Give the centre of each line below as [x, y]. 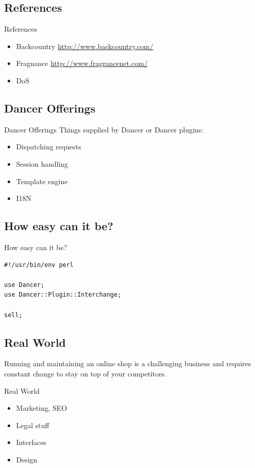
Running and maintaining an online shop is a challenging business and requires [128, 363]
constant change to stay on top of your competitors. [85, 373]
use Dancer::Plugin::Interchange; [63, 295]
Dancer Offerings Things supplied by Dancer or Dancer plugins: [104, 129]
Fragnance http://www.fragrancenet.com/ [82, 63]
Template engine [42, 181]
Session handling [42, 163]
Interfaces [31, 442]
